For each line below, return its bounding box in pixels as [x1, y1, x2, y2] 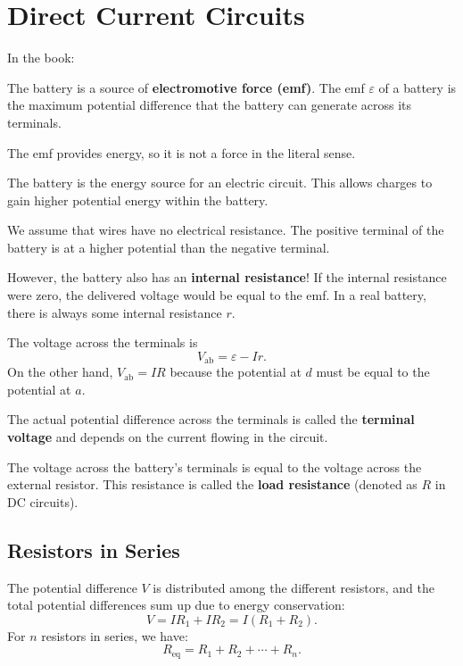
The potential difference [7, 578, 137, 596]
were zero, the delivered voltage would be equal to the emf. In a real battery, [7, 286, 426, 304]
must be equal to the [316, 362, 430, 381]
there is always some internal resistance [7, 303, 222, 321]
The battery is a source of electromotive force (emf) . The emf [7, 78, 365, 96]
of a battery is [378, 78, 457, 96]
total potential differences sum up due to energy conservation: [7, 595, 345, 614]
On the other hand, [7, 362, 113, 381]
